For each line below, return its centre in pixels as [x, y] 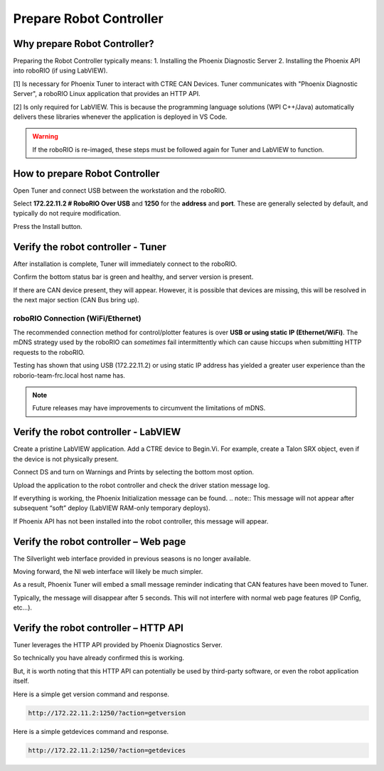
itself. [21, 681]
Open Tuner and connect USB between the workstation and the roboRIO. [120, 190]
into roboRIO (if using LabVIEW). [60, 70]
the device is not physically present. [66, 459]
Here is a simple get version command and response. [91, 694]
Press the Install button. [48, 226]
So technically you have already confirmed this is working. [99, 658]
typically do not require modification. [67, 213]
